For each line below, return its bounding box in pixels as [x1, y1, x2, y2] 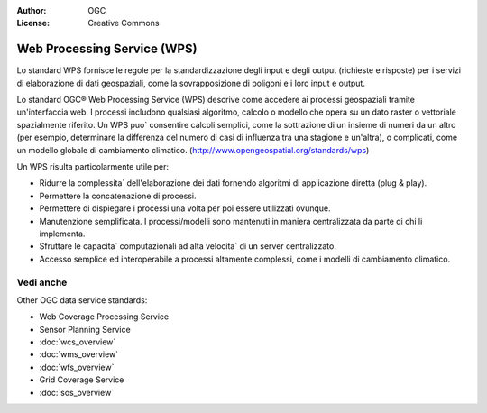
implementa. [39, 228, 86, 239]
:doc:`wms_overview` [39, 349, 119, 360]
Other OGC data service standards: [16, 294, 148, 306]
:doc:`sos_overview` [39, 387, 115, 398]
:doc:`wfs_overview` [39, 362, 115, 372]
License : [16, 18, 50, 29]
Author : [16, 5, 47, 15]
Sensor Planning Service [39, 324, 131, 335]
